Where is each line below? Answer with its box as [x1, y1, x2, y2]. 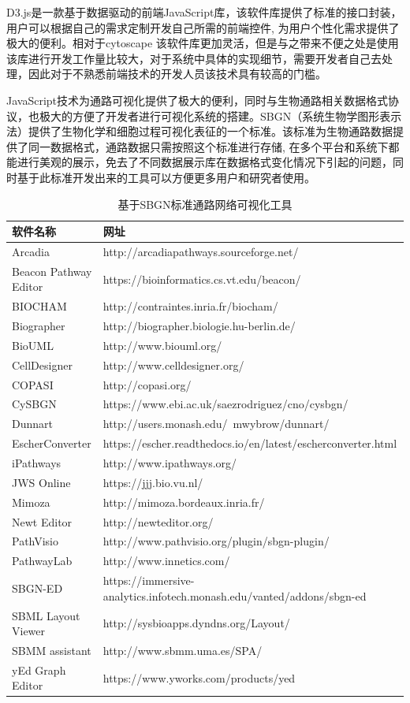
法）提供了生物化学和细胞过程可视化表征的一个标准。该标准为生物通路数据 [6, 123, 393, 139]
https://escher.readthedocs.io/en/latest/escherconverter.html [102, 435, 397, 452]
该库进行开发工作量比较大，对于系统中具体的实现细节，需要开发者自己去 [6, 50, 382, 66]
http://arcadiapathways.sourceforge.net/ [102, 243, 299, 259]
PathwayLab [12, 552, 73, 569]
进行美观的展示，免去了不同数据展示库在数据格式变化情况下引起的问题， [17, 154, 393, 170]
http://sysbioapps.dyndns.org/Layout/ [102, 615, 290, 631]
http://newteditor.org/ [102, 513, 214, 530]
